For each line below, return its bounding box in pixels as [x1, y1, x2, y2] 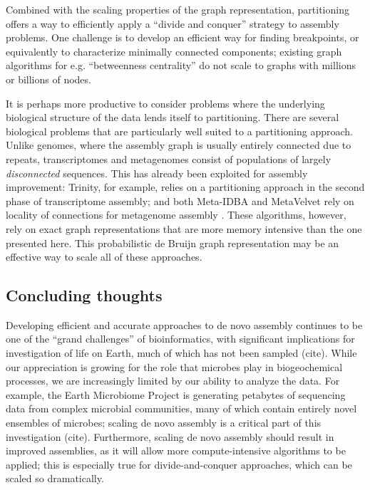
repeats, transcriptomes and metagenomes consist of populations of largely [6, 151, 332, 166]
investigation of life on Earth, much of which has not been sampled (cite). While [6, 345, 357, 360]
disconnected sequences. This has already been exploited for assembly [6, 165, 308, 180]
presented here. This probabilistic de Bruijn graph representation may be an [6, 235, 339, 250]
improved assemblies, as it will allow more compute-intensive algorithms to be [6, 443, 346, 458]
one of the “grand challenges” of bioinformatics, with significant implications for [6, 331, 355, 346]
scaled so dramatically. [6, 471, 104, 486]
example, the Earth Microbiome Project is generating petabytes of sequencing [6, 387, 346, 402]
